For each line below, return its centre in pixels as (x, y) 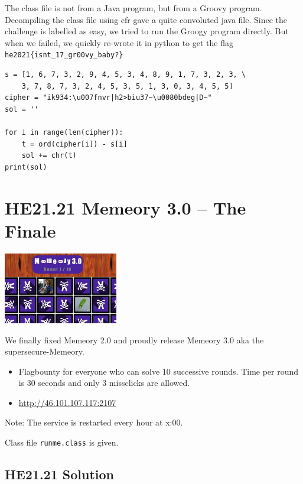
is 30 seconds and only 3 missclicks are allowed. (104, 383)
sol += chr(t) (49, 156)
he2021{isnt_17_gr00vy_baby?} (64, 55)
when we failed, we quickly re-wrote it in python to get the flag (119, 42)
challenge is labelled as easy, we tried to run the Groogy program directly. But (147, 31)
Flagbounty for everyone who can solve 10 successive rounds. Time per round (159, 371)
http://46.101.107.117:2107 (67, 402)
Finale (30, 230)
